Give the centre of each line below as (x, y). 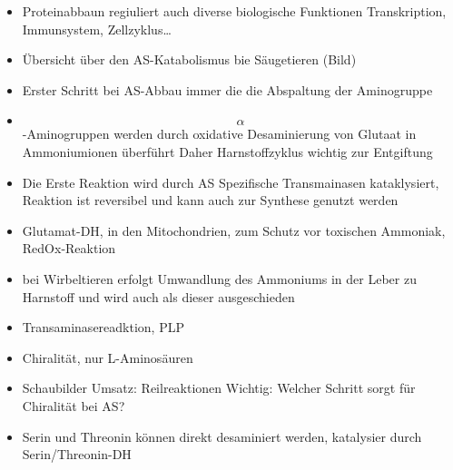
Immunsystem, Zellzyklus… (97, 29)
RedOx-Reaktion (69, 248)
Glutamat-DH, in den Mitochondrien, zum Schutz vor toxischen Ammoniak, (234, 230)
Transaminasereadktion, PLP (103, 327)
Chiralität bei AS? (74, 405)
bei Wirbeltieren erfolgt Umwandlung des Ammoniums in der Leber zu (219, 278)
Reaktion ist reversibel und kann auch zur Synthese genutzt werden (210, 200)
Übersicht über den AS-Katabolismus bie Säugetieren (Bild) (189, 59)
